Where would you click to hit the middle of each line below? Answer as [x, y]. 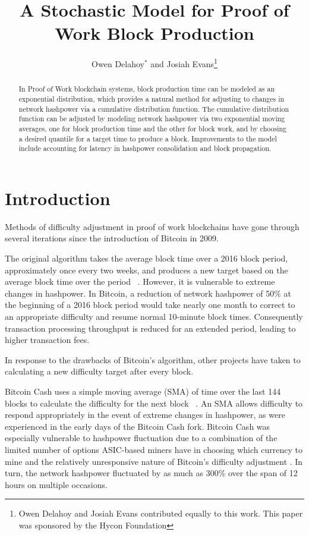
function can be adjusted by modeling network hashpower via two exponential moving [152, 119]
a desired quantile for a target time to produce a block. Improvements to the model [148, 138]
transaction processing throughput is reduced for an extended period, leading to [150, 328]
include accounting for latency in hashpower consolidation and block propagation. [145, 148]
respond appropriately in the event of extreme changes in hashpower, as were [145, 415]
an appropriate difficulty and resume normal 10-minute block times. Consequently [154, 317]
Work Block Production [154, 33]
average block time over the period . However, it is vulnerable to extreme [140, 281]
